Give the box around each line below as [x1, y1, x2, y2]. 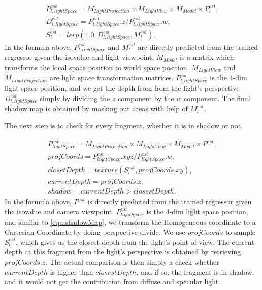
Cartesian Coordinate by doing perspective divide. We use [5, 227, 185, 237]
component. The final [183, 92, 250, 103]
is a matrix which [179, 52, 234, 62]
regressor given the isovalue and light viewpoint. [5, 52, 154, 62]
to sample [225, 227, 256, 237]
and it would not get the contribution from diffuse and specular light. [5, 276, 220, 287]
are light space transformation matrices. [49, 72, 174, 83]
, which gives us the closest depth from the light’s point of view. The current [16, 236, 254, 247]
